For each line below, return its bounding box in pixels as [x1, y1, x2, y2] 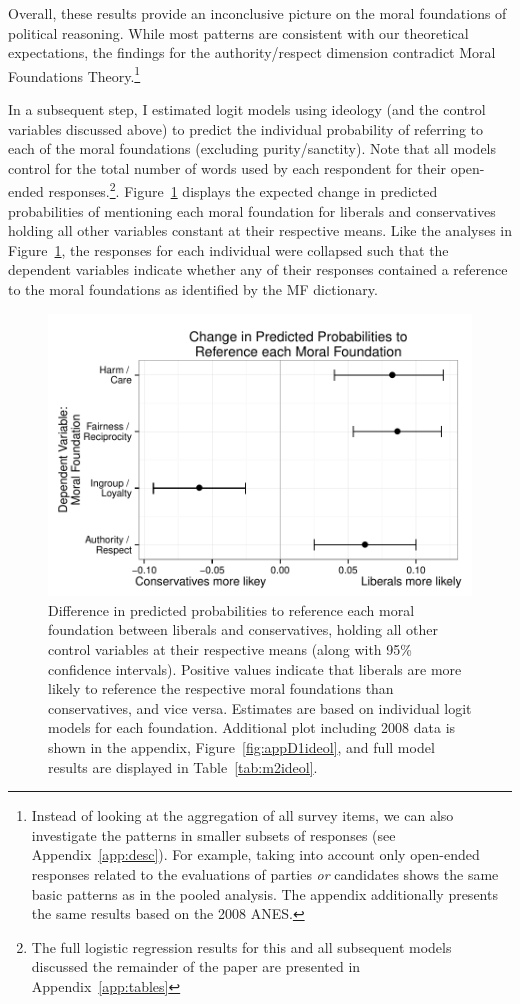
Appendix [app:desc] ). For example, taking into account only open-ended [31, 844, 480, 865]
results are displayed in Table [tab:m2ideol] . [48, 756, 318, 777]
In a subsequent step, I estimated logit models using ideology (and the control [8, 99, 486, 120]
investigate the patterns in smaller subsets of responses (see [31, 824, 396, 845]
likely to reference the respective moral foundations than [48, 678, 394, 699]
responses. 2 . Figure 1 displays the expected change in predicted [48, 178, 438, 202]
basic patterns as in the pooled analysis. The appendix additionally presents [31, 883, 498, 904]
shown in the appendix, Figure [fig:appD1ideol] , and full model [48, 737, 435, 758]
